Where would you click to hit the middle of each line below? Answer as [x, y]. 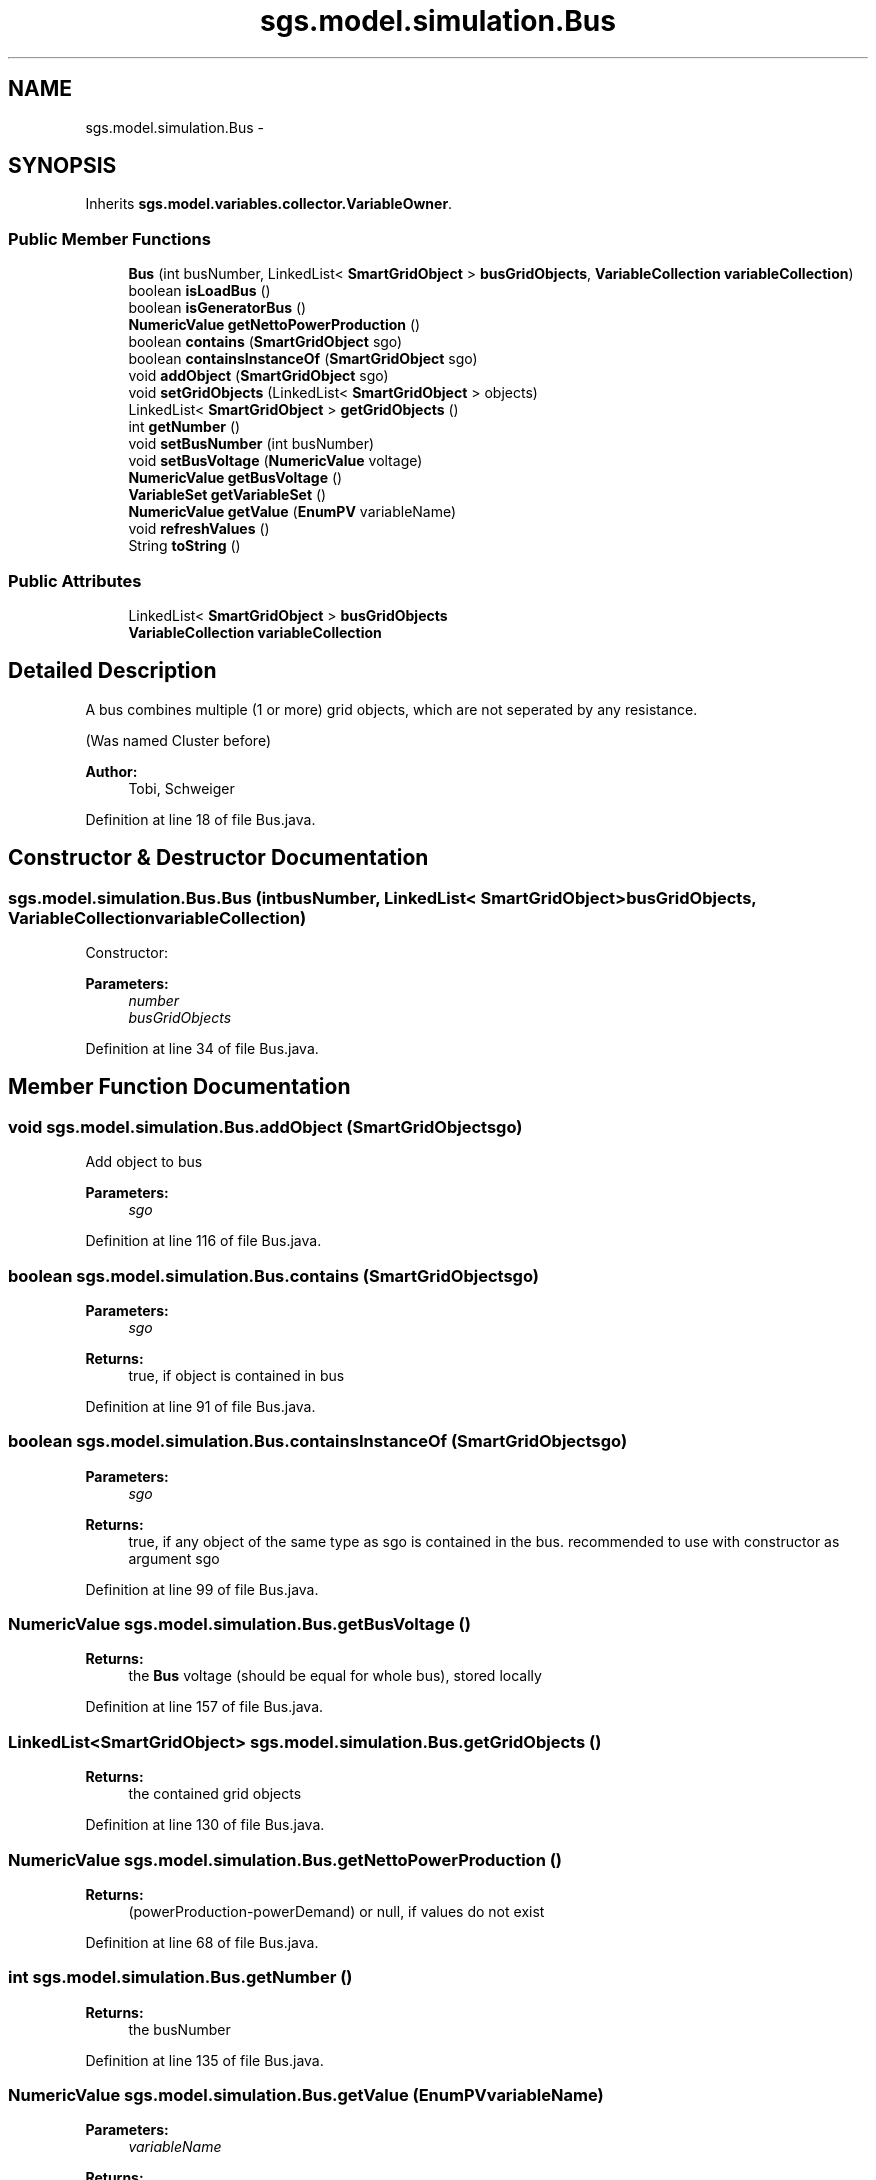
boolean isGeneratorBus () [217, 308]
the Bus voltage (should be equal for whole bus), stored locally [335, 1676]
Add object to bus [144, 1162]
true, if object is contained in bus [236, 1375]
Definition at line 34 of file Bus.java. [202, 1048]
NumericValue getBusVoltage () [235, 478]
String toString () [184, 546]
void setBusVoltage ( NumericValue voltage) [275, 461]
